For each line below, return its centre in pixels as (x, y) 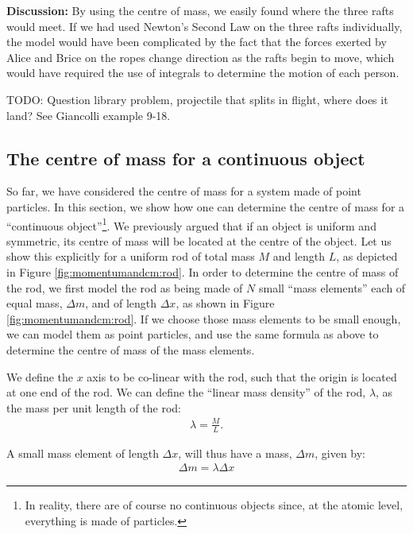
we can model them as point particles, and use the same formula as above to (193, 334)
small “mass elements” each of (332, 287)
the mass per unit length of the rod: (94, 407)
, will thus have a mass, (235, 453)
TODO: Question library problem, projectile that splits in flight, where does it (197, 99)
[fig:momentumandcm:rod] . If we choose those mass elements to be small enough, (204, 318)
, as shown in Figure (225, 303)
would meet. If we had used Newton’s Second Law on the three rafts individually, (205, 26)
